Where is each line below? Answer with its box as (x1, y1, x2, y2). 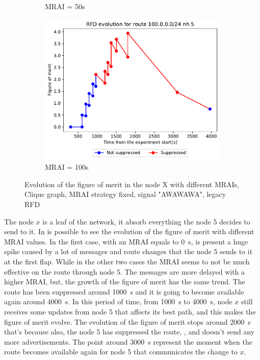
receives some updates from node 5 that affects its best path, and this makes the (4, 306, 256, 317)
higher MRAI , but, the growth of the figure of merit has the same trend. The (4, 276, 245, 287)
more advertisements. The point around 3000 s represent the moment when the (4, 336, 252, 347)
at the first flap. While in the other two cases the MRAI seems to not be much (4, 256, 250, 267)
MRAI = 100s (45, 162, 89, 172)
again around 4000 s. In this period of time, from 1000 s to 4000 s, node (4, 296, 232, 307)
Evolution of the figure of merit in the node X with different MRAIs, (24, 178, 239, 189)
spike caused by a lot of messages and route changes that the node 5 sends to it (4, 246, 253, 257)
